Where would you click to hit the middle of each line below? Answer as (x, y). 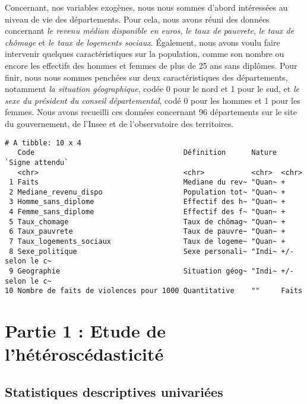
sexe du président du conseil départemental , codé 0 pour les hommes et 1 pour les (153, 100)
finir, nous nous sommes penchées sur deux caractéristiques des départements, (146, 77)
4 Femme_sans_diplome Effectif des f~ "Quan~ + (147, 212)
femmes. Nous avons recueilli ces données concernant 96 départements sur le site (151, 112)
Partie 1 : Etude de (86, 331)
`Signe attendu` (37, 162)
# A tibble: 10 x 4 (43, 143)
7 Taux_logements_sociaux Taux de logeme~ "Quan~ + (147, 242)
